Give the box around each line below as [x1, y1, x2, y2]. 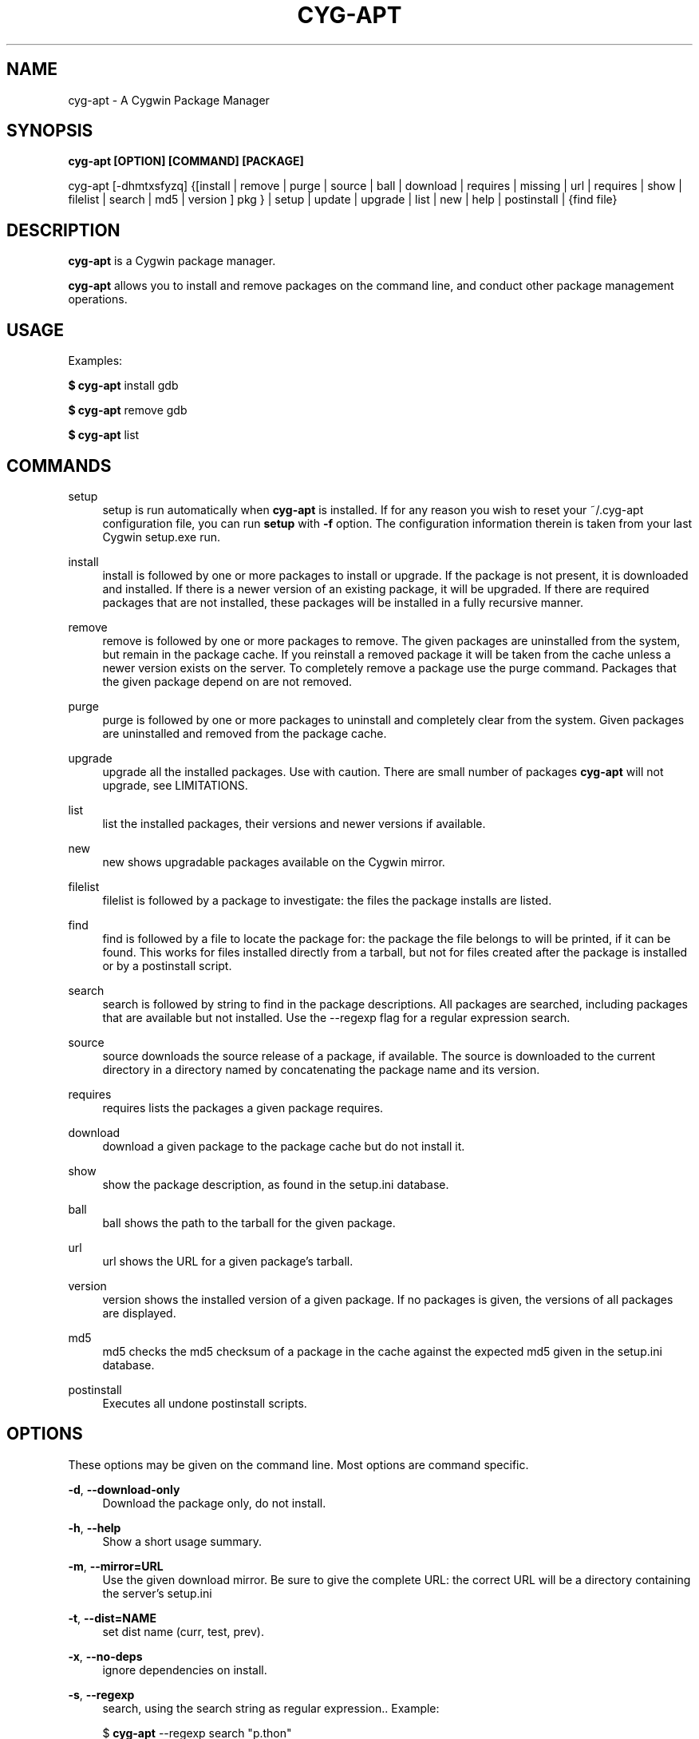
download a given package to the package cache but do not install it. [102, 1139, 465, 1153]
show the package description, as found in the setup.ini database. [102, 1177, 449, 1191]
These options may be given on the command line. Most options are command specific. [68, 1457, 529, 1472]
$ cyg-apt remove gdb [68, 403, 188, 418]
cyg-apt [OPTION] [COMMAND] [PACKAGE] [68, 154, 304, 168]
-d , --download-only [68, 1482, 180, 1496]
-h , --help [68, 1520, 121, 1535]
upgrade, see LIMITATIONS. [102, 778, 248, 792]
